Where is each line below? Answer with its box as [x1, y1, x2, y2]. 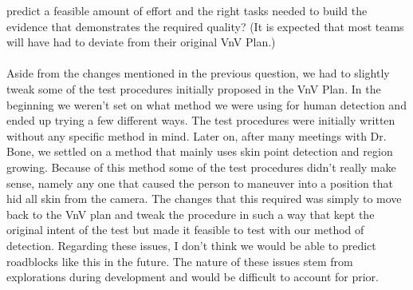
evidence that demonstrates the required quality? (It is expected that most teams [6, 18, 404, 34]
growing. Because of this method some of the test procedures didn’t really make [6, 158, 396, 175]
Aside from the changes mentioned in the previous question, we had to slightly [6, 65, 390, 81]
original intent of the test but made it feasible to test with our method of [6, 221, 364, 238]
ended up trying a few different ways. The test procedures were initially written [6, 112, 395, 129]
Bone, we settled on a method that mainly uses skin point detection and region [6, 143, 393, 160]
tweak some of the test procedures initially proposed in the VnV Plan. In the [6, 80, 381, 97]
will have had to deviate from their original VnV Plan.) [6, 34, 276, 50]
